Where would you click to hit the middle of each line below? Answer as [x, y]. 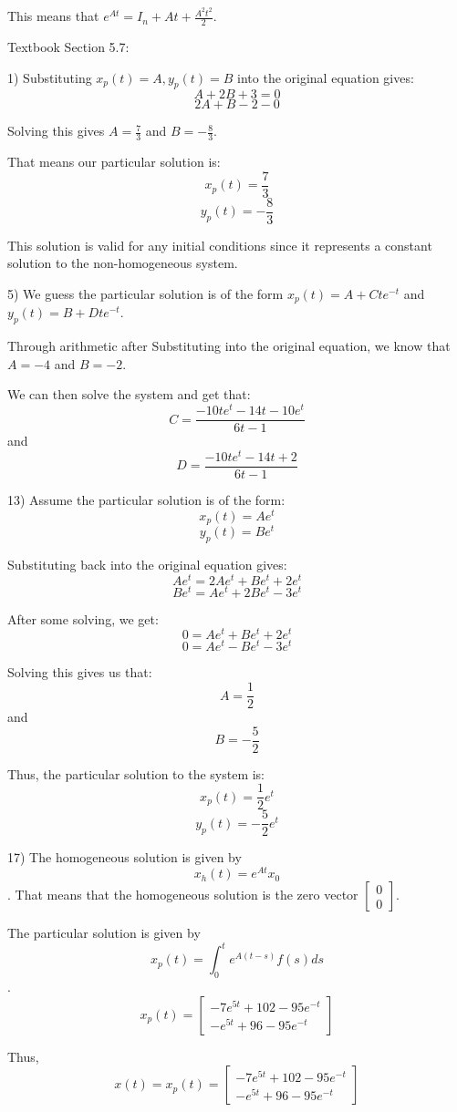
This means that [53, 16]
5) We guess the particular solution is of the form [145, 294]
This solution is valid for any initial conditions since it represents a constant [220, 245]
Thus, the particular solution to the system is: [136, 773]
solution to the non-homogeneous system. [123, 263]
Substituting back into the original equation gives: [147, 564]
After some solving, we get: [83, 618]
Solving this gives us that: [80, 672]
